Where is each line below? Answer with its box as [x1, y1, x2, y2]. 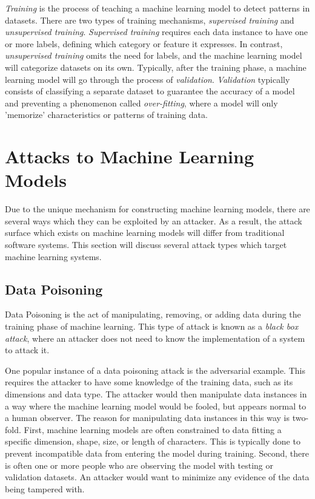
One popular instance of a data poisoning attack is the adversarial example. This [5, 364, 305, 376]
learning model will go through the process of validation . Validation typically [5, 73, 290, 85]
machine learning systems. [5, 250, 102, 263]
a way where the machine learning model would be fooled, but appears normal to [5, 399, 307, 412]
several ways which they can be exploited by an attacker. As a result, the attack [5, 214, 302, 227]
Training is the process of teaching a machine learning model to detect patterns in [5, 2, 310, 14]
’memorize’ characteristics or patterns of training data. [5, 108, 208, 121]
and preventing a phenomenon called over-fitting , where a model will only [5, 96, 278, 109]
